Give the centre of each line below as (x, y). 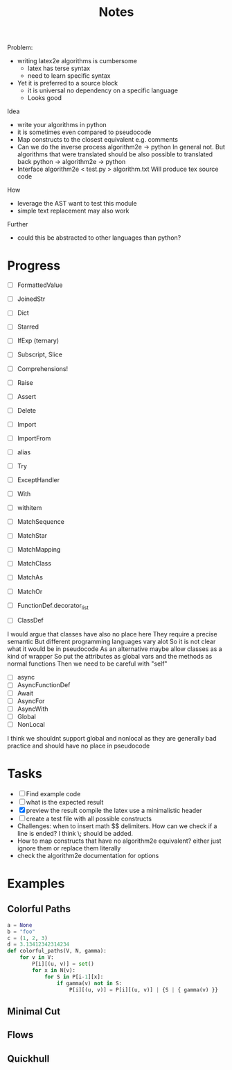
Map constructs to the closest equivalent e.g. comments (98, 140)
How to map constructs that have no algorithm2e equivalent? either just (119, 841)
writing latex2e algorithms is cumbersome (77, 61)
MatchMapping (39, 550)
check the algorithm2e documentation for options (88, 855)
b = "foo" (21, 932)
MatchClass (34, 563)
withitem (29, 508)
